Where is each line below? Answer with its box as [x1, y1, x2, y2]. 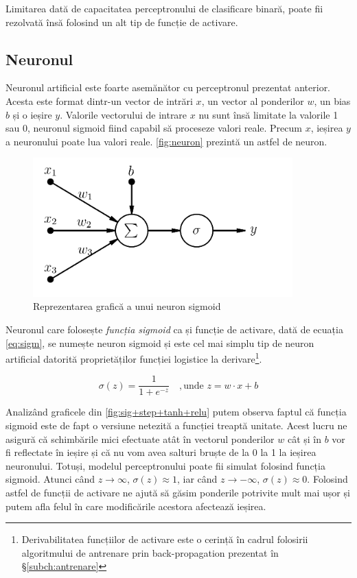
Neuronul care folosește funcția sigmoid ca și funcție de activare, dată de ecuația [5, 322, 343, 336]
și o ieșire [12, 107, 52, 121]
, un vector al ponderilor [201, 93, 304, 108]
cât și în [287, 431, 321, 446]
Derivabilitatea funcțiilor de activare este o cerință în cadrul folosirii [21, 532, 308, 546]
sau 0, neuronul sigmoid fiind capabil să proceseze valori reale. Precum [5, 121, 302, 135]
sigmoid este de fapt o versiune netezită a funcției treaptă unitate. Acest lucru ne [5, 418, 347, 433]
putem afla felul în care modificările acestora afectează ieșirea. [5, 498, 266, 513]
